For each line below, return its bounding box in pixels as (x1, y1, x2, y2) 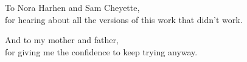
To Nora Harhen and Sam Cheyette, (5, 1, 140, 13)
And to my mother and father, (5, 33, 119, 46)
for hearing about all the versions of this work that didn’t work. (5, 13, 243, 26)
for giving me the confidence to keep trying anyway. (5, 45, 198, 58)
